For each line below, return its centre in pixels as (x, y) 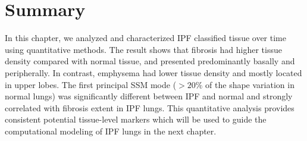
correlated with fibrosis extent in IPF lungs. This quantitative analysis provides (150, 107)
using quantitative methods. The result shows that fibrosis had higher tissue (143, 49)
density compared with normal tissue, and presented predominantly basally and (150, 61)
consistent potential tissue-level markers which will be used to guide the (136, 119)
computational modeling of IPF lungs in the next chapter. (111, 131)
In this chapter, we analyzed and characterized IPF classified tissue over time (145, 38)
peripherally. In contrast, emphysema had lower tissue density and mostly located (153, 72)
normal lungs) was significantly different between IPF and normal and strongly (149, 96)
